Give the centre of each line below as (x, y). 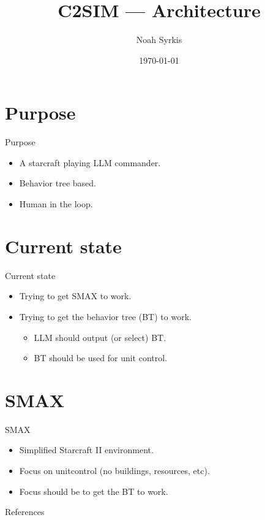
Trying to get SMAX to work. (75, 296)
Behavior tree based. (58, 183)
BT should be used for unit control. (101, 358)
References (25, 512)
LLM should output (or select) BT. (100, 337)
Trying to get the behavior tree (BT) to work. (105, 316)
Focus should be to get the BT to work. (94, 491)
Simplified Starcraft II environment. (86, 450)
